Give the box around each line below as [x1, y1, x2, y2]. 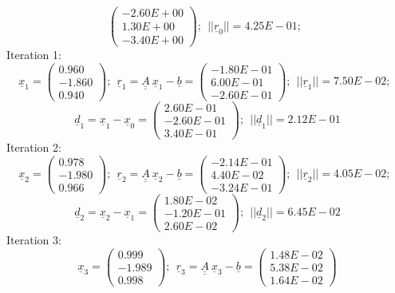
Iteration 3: [6, 231, 61, 247]
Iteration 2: [6, 139, 61, 156]
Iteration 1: [6, 46, 61, 63]
